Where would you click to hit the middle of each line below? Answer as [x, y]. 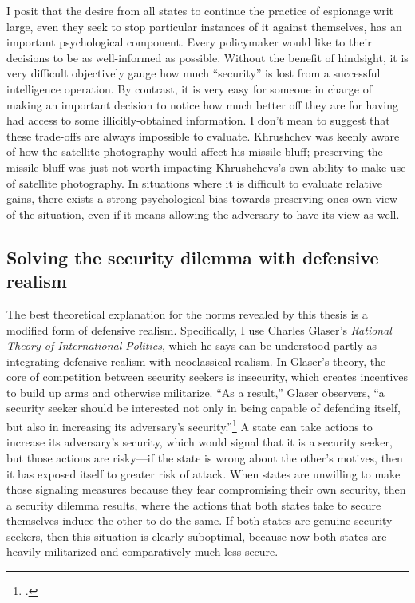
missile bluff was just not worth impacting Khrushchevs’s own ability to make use [206, 167]
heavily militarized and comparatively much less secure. [142, 551]
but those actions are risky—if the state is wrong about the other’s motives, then [205, 457]
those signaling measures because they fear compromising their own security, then [206, 489]
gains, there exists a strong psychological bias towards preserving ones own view [202, 198]
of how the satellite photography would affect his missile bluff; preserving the [195, 151]
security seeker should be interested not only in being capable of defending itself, [204, 408]
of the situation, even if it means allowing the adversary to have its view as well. [203, 214]
